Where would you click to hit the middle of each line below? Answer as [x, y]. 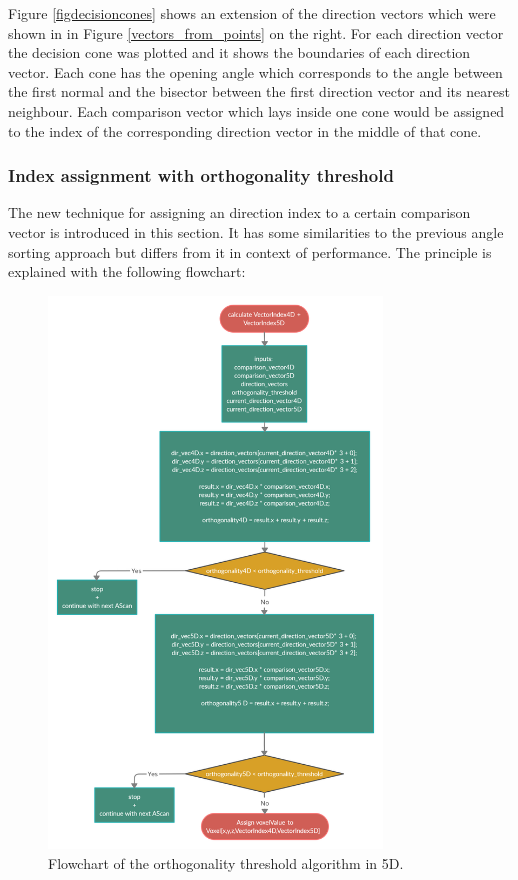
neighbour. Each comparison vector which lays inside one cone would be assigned [256, 110]
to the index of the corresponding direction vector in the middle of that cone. [245, 130]
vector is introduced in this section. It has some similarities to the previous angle [256, 231]
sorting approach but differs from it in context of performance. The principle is [250, 251]
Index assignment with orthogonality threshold [201, 175]
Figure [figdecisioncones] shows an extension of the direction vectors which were [252, 13]
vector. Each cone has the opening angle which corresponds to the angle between [255, 71]
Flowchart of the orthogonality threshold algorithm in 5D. [226, 862]
